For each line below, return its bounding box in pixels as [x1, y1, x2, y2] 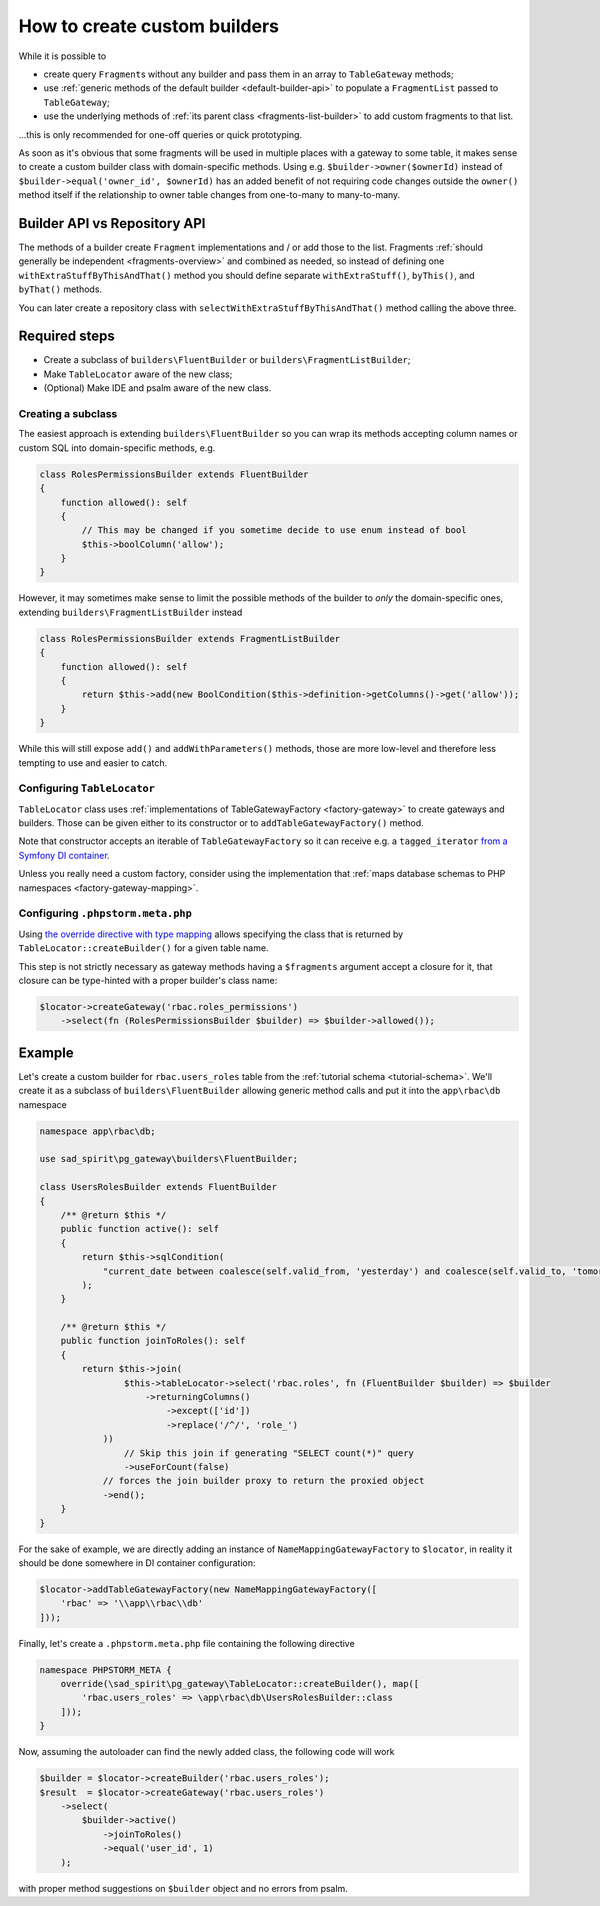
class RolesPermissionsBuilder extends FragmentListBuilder [39, 633, 341, 644]
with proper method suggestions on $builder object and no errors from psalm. [18, 1882, 349, 1894]
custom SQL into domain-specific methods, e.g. [18, 441, 216, 454]
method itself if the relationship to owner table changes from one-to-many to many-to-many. [18, 189, 401, 201]
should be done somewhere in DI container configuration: [18, 1556, 256, 1569]
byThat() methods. [18, 283, 103, 295]
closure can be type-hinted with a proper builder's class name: [18, 974, 278, 986]
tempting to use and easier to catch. [18, 756, 168, 769]
